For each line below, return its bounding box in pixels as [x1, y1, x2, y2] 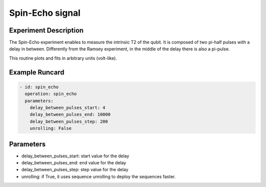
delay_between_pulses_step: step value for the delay [21, 167, 129, 173]
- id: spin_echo [19, 84, 59, 90]
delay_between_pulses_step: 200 [30, 118, 108, 124]
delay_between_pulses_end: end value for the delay [21, 160, 127, 166]
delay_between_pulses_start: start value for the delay [21, 153, 130, 159]
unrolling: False [30, 126, 72, 131]
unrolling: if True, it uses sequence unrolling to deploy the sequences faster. [21, 173, 176, 180]
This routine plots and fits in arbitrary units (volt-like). [9, 55, 117, 61]
